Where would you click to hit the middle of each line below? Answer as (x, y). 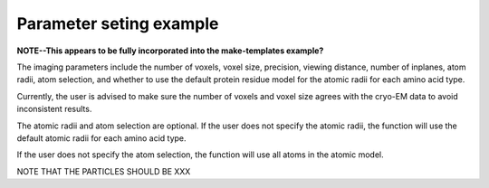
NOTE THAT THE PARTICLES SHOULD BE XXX (104, 171)
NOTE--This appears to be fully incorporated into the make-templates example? (170, 51)
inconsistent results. (54, 109)
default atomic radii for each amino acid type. (101, 138)
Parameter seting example (118, 23)
